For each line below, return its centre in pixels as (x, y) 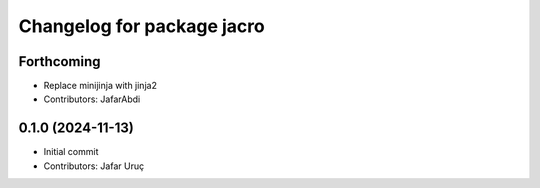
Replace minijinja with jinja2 (100, 86)
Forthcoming (59, 61)
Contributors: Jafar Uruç (94, 166)
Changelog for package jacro (141, 26)
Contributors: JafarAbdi (92, 99)
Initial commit (71, 152)
